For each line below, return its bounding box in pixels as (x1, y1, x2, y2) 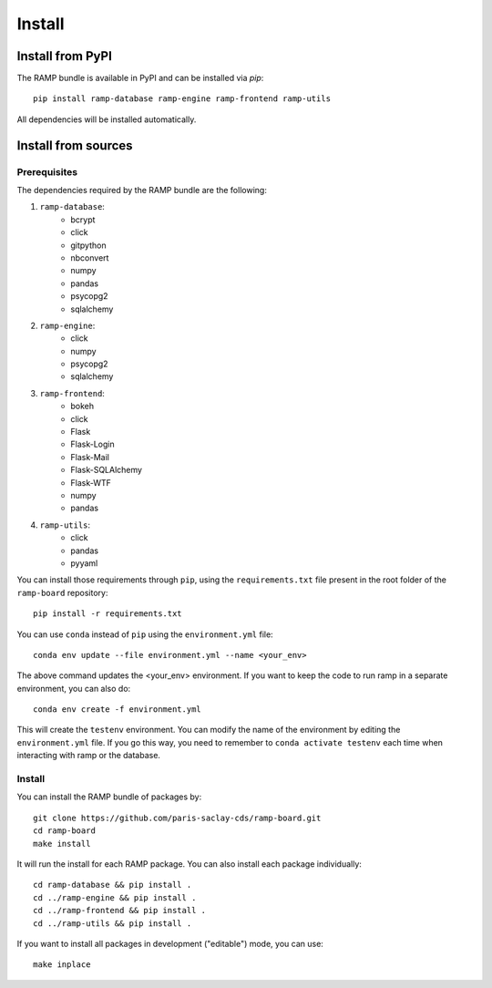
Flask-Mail (70, 451, 109, 462)
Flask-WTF (70, 477, 111, 488)
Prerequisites (16, 165, 77, 178)
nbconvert (70, 252, 109, 263)
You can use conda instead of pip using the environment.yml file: (16, 629, 273, 640)
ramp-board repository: (16, 587, 108, 598)
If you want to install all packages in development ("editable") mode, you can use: (16, 938, 323, 949)
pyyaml (70, 557, 98, 569)
